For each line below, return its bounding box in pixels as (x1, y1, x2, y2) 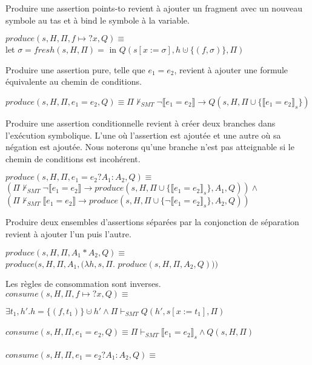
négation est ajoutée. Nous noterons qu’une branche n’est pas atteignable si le (5, 140, 294, 153)
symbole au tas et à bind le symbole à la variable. (5, 13, 190, 26)
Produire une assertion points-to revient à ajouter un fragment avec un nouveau (5, 2, 302, 14)
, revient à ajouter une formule (174, 63, 288, 76)
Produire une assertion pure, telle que (5, 63, 145, 76)
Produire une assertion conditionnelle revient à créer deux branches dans (5, 116, 276, 129)
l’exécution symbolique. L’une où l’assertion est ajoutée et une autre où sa (5, 128, 281, 141)
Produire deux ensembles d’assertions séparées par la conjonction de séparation (5, 215, 299, 228)
